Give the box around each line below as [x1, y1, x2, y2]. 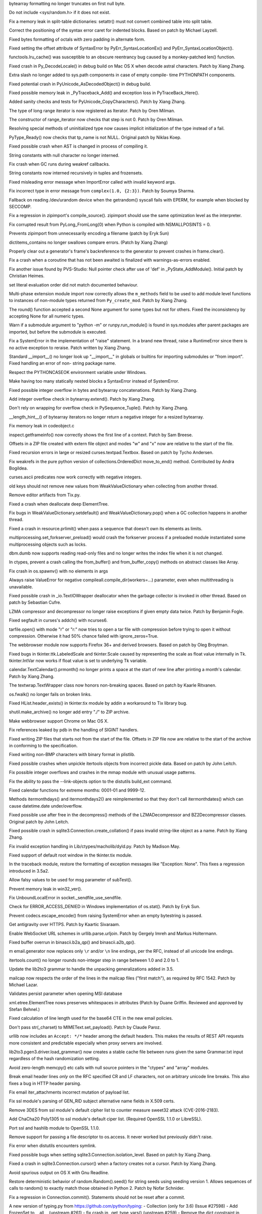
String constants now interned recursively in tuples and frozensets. [9, 170, 143, 176]
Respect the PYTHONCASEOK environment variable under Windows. [9, 369, 147, 375]
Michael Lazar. [9, 981, 38, 988]
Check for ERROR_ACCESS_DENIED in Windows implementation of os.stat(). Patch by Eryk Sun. [9, 904, 201, 910]
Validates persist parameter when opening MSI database [9, 991, 122, 996]
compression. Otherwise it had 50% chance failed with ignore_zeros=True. [9, 633, 159, 639]
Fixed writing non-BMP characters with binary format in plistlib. [9, 752, 135, 758]
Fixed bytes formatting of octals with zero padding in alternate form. [9, 36, 146, 42]
